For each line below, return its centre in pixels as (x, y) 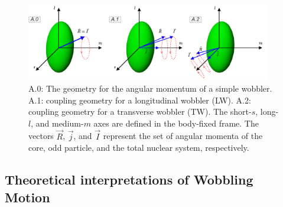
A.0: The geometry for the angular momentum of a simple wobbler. (150, 88)
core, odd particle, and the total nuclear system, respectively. (139, 148)
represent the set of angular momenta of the (183, 136)
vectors (41, 136)
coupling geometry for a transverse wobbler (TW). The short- (140, 111)
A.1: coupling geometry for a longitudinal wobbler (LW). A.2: (140, 100)
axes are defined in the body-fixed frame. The (176, 123)
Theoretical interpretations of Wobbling (129, 179)
